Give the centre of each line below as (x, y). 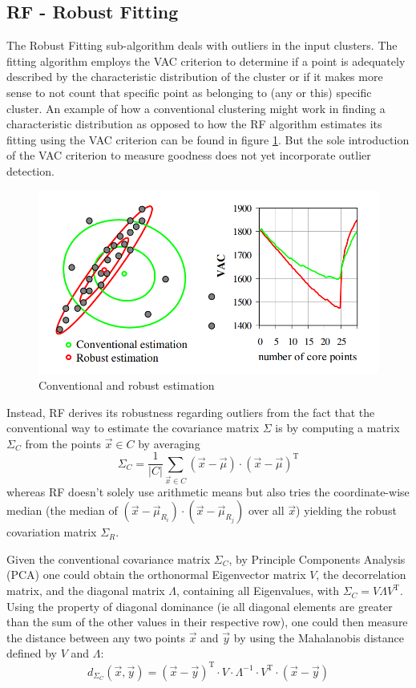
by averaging (169, 443)
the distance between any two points (96, 637)
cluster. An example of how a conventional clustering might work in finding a (196, 108)
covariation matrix (52, 532)
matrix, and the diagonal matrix (86, 591)
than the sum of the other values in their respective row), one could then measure (207, 622)
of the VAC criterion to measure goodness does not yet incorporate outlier (189, 155)
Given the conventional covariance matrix (109, 558)
